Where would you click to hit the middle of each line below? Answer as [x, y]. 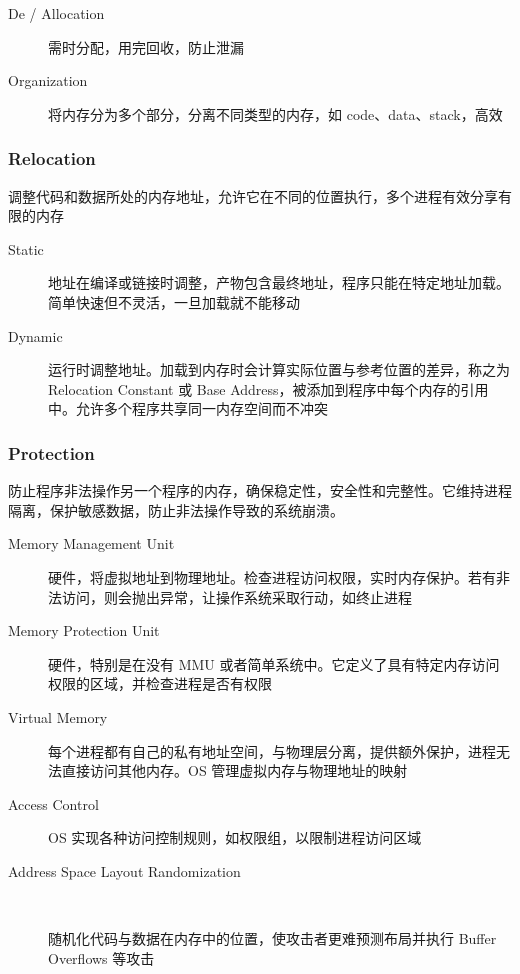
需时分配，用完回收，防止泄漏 [146, 46]
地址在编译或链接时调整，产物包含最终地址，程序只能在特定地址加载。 [279, 282]
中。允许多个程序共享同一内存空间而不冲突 [188, 408]
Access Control [53, 803]
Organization [48, 80]
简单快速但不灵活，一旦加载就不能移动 [174, 301]
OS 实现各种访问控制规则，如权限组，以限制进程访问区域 [235, 837]
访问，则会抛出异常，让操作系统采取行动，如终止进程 [236, 596]
